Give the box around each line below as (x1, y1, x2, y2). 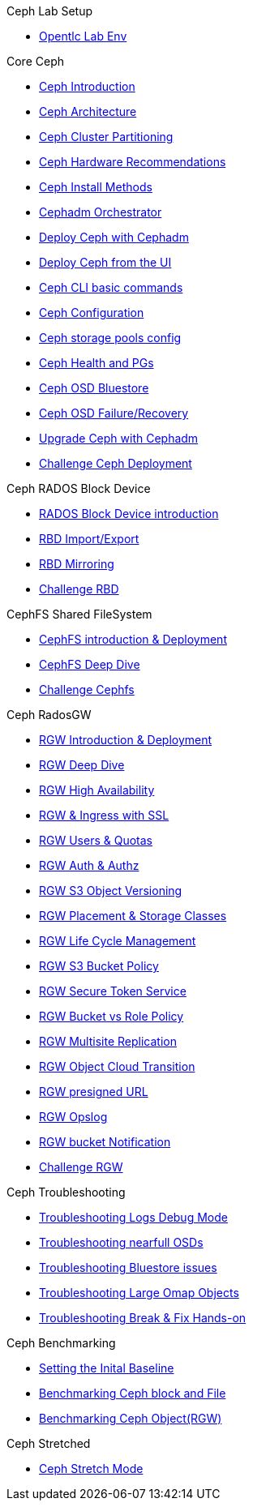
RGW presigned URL (39, 1085, 148, 1098)
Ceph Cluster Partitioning (39, 130, 174, 143)
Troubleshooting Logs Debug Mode (39, 1210, 228, 1224)
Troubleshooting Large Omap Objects (39, 1286, 239, 1299)
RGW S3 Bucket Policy (39, 959, 159, 973)
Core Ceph (6, 54, 64, 68)
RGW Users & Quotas (39, 833, 152, 847)
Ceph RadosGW (6, 708, 92, 721)
